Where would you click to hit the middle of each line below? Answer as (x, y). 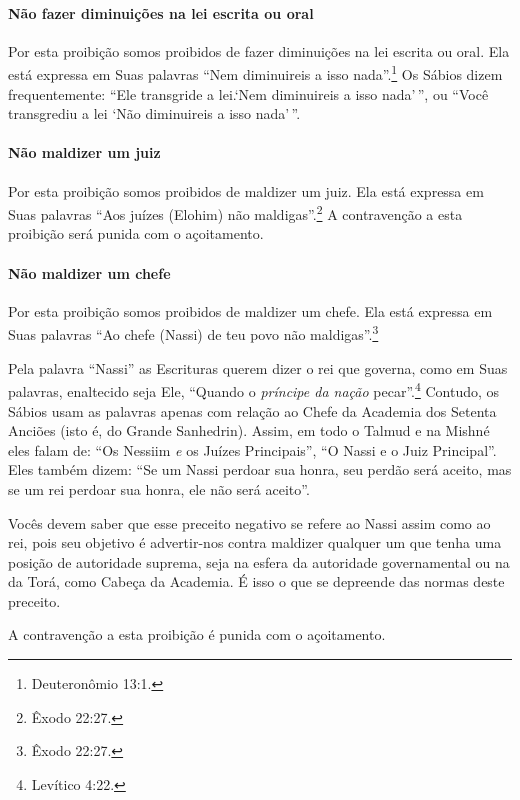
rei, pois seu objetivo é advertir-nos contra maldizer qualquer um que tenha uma (255, 542)
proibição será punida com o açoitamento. (136, 233)
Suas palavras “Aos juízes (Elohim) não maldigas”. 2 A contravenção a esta (235, 212)
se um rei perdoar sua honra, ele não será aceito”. (159, 488)
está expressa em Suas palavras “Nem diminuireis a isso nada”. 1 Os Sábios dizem (255, 73)
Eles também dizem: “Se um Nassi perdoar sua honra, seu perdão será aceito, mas (260, 469)
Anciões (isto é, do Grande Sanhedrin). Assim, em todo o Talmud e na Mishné (249, 430)
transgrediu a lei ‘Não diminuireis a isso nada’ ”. (154, 113)
